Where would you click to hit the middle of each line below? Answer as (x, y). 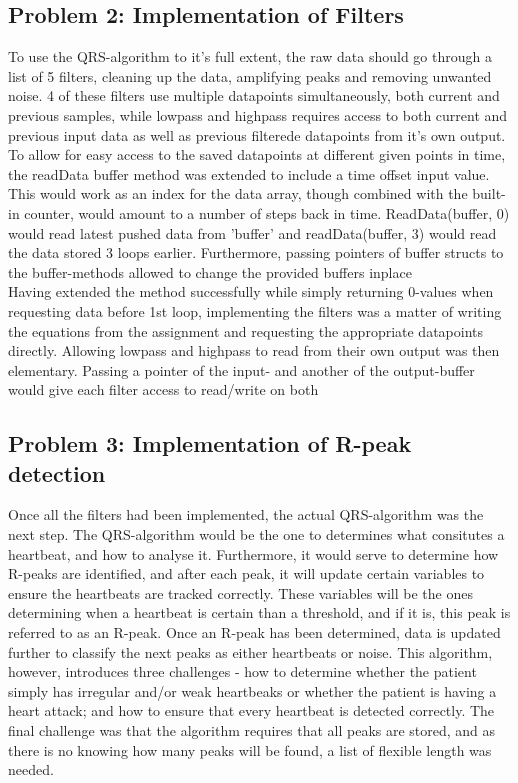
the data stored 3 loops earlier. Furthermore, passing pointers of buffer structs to (256, 252)
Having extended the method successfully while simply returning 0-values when (251, 291)
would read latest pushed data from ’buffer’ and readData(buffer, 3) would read (252, 232)
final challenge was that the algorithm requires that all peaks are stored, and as (252, 730)
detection (57, 472)
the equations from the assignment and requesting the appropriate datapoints (246, 330)
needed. (31, 769)
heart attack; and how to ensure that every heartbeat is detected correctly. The (251, 710)
